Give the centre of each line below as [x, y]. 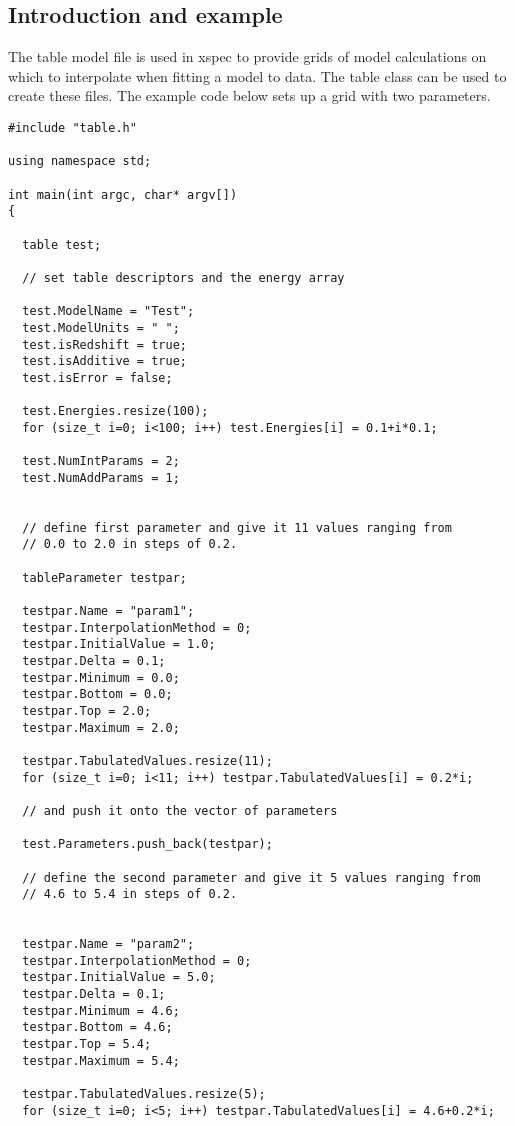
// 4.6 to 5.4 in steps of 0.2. [130, 894]
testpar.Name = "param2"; [108, 944]
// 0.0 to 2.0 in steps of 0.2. [130, 544]
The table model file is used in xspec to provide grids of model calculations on [247, 56]
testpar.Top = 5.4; [87, 1044]
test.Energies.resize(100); [115, 411]
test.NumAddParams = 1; [101, 477]
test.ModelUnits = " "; [101, 327]
